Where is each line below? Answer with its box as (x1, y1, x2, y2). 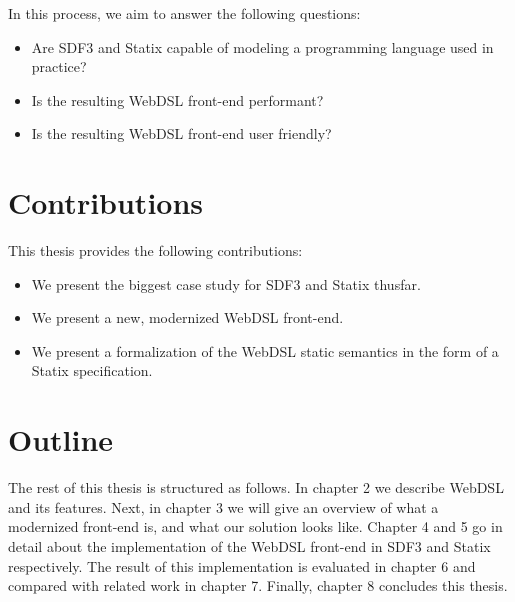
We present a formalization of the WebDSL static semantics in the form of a (31, 340, 499, 361)
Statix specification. (31, 360, 153, 381)
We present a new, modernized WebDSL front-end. (31, 307, 344, 328)
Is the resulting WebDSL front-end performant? (31, 89, 324, 110)
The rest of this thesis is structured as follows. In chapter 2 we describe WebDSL (8, 477, 504, 498)
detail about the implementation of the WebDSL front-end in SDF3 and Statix (8, 535, 491, 556)
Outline (8, 419, 114, 460)
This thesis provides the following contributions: (8, 240, 303, 261)
